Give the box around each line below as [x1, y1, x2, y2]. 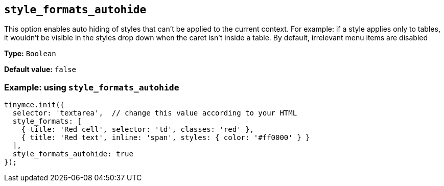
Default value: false [4, 65, 77, 74]
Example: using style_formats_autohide [4, 82, 179, 92]
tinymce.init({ [4, 101, 65, 109]
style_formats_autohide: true [12, 150, 133, 158]
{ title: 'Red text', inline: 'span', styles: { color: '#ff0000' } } [21, 133, 310, 142]
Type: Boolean [4, 49, 56, 58]
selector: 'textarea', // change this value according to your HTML [12, 109, 297, 118]
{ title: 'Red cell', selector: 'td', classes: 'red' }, [21, 125, 254, 134]
